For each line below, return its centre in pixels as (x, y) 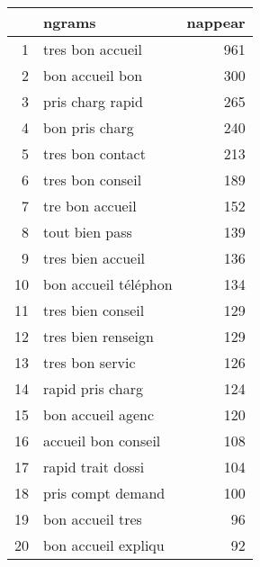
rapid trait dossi (94, 467)
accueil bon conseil (102, 441)
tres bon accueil (93, 49)
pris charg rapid (93, 101)
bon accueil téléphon (108, 284)
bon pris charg (89, 127)
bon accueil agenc (99, 414)
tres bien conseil (94, 310)
